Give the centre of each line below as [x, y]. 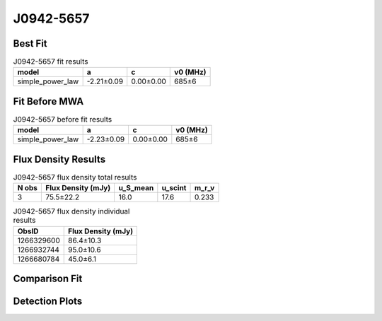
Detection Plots [48, 302]
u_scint [174, 188]
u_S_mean [136, 188]
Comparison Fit [48, 279]
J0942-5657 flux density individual [71, 211]
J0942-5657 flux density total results [75, 177]
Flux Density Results [59, 159]
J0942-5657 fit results [51, 62]
